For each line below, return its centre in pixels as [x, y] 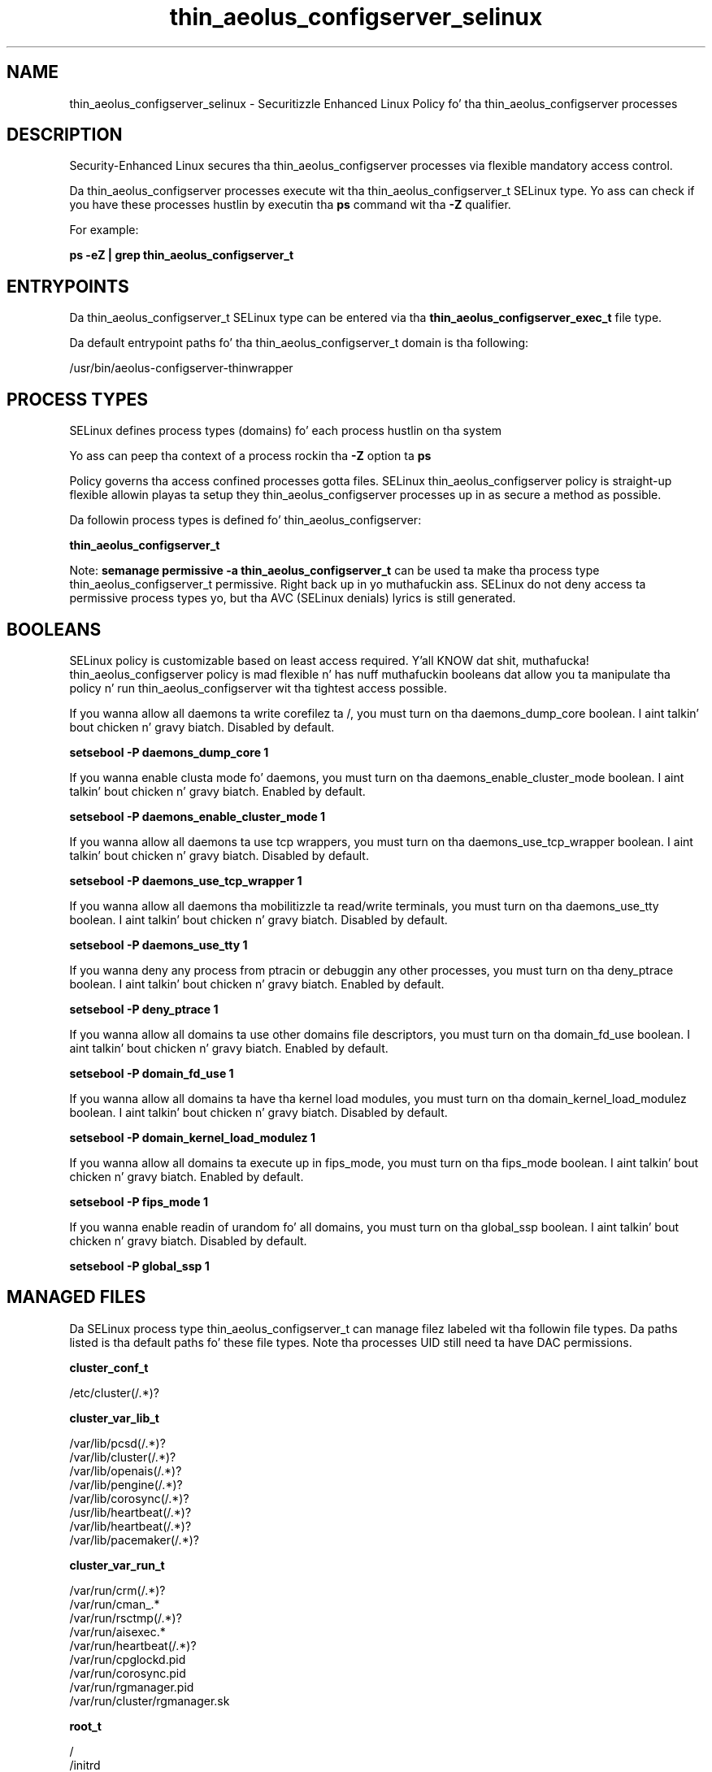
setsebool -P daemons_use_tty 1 [158, 945]
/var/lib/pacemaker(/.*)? [134, 1540]
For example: [104, 230]
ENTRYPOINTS [68, 286]
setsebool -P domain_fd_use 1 [152, 1073]
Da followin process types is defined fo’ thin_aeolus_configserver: [245, 520]
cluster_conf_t [109, 1367]
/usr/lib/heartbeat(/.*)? [130, 1512]
